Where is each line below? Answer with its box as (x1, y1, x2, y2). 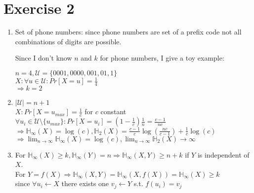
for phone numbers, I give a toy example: (100, 53, 224, 63)
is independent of (197, 149, 250, 160)
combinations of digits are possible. (15, 36, 122, 46)
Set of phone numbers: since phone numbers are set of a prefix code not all (15, 27, 242, 37)
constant (100, 106, 127, 117)
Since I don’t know (15, 53, 72, 63)
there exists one (61, 178, 109, 189)
